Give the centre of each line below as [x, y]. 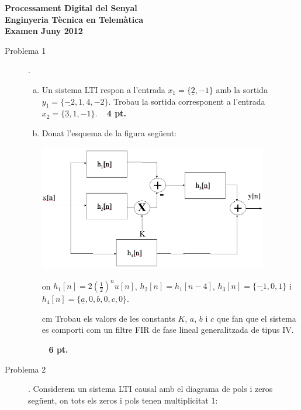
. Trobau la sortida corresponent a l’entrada [187, 101]
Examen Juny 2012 [44, 31]
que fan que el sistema [256, 318]
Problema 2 [25, 369]
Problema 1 [25, 50]
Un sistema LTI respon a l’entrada [103, 89]
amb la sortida [242, 89]
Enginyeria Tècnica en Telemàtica [74, 19]
